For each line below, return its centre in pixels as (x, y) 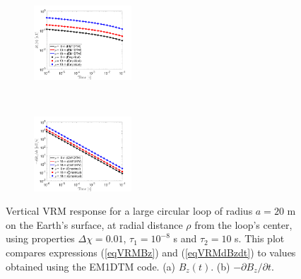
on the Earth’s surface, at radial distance (94, 224)
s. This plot (260, 238)
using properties (40, 238)
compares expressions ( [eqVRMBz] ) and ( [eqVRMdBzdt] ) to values (151, 252)
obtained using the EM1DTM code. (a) (91, 266)
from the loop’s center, (243, 224)
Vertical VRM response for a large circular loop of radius (129, 211)
